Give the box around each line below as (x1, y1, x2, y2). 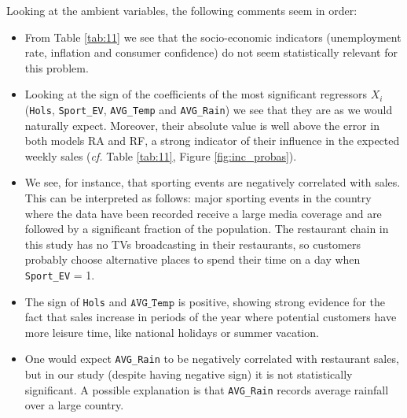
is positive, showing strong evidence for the (178, 293, 385, 309)
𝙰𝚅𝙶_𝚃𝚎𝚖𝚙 (130, 297, 175, 309)
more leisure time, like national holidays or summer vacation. (24, 324, 319, 340)
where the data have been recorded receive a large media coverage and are (24, 205, 382, 221)
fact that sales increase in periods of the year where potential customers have (24, 309, 397, 325)
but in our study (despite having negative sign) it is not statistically (24, 366, 353, 383)
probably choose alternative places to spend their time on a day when (24, 251, 361, 268)
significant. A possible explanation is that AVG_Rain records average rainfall (24, 381, 389, 398)
